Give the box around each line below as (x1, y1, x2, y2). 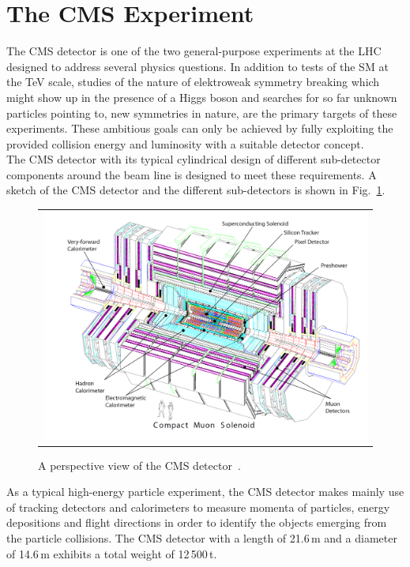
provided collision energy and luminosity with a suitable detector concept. (6, 135, 364, 152)
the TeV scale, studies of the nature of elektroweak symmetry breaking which (6, 73, 380, 90)
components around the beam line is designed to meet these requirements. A (6, 166, 377, 182)
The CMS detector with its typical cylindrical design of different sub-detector (6, 151, 381, 167)
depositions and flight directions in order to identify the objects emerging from (6, 514, 387, 531)
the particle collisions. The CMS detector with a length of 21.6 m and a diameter (6, 529, 397, 546)
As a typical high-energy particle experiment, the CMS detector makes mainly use (6, 483, 404, 500)
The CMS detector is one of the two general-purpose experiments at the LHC (6, 43, 382, 59)
